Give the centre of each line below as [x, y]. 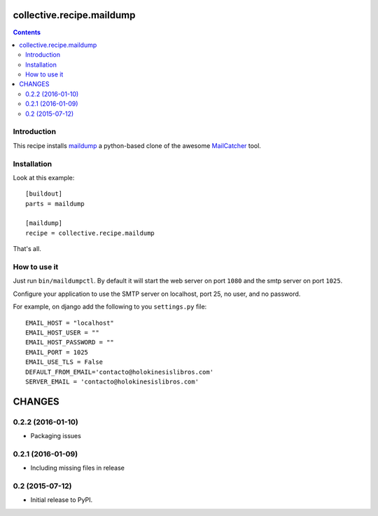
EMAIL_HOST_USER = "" [62, 332]
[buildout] [44, 194]
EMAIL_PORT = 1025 [57, 352]
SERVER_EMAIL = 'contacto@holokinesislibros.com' [112, 381]
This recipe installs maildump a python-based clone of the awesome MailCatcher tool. [137, 145]
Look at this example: [44, 177]
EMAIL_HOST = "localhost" [70, 323]
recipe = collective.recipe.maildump [90, 233]
